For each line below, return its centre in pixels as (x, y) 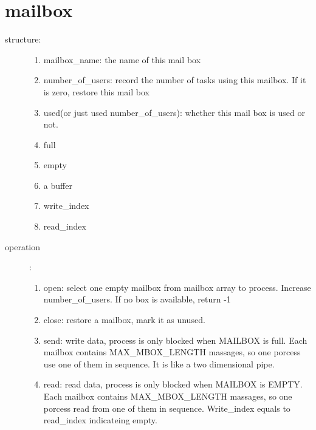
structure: (23, 39)
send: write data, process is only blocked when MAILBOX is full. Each (175, 340)
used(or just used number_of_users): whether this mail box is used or (174, 112)
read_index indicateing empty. (100, 420)
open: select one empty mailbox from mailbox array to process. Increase (177, 287)
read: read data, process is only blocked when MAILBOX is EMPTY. (173, 384)
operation (23, 246)
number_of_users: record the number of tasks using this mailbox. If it (175, 80)
